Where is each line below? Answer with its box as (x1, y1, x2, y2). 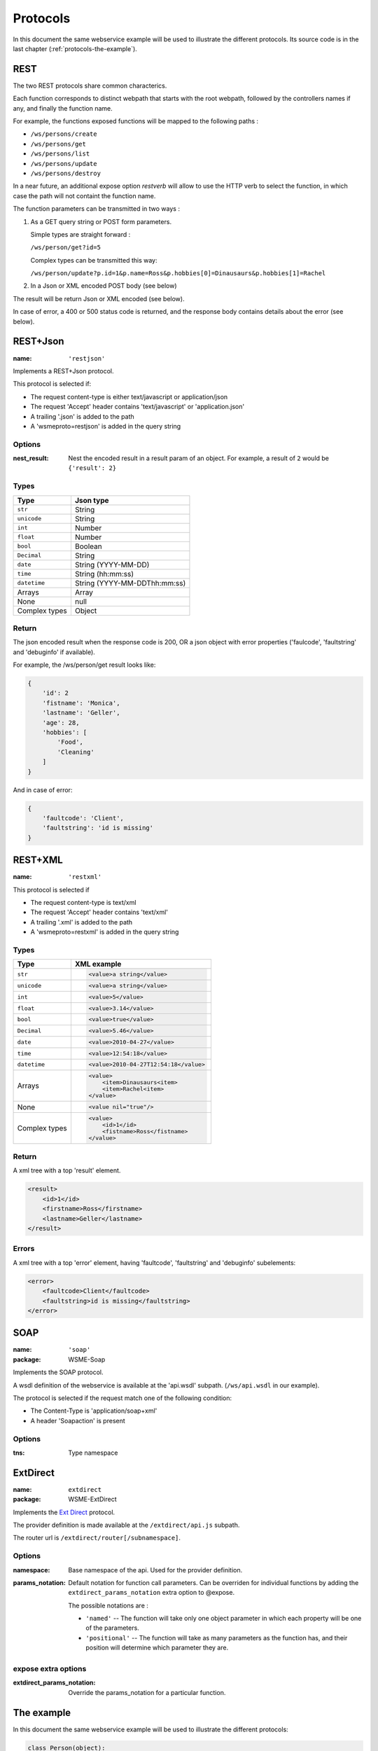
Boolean (74, 541, 102, 551)
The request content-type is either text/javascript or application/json (30, 392, 228, 401)
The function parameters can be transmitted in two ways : (13, 205, 180, 213)
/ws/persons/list (30, 150, 90, 158)
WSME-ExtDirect (68, 1495, 117, 1504)
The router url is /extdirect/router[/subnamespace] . (13, 1534, 181, 1542)
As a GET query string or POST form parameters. (30, 217, 171, 226)
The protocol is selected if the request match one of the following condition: (13, 1394, 232, 1402)
